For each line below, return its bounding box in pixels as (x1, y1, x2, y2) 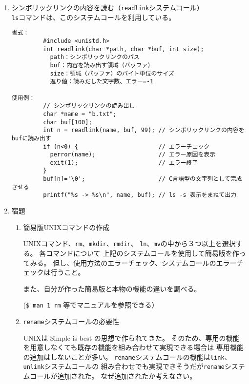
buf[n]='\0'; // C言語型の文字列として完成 (43, 175, 242, 183)
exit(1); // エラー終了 (50, 159, 198, 166)
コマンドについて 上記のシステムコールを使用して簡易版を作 (46, 248, 239, 258)
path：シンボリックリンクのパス (50, 54, 140, 61)
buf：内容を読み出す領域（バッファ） (50, 61, 154, 69)
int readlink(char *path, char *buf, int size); (43, 45, 204, 53)
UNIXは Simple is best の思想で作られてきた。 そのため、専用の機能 (23, 332, 240, 343)
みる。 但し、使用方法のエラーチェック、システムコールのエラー (30, 257, 237, 268)
